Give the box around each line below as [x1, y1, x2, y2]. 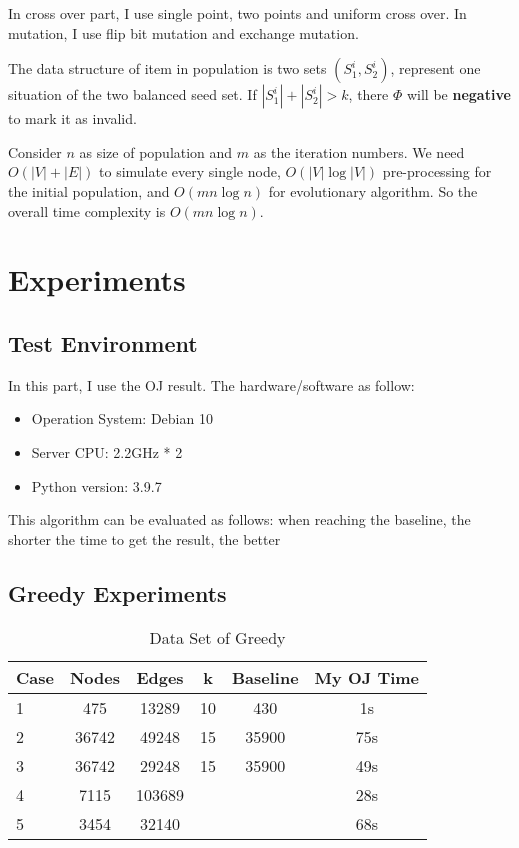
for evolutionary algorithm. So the [268, 180, 478, 201]
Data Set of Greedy [149, 625, 286, 649]
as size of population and [79, 141, 233, 162]
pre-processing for [382, 161, 492, 182]
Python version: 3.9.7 [31, 475, 162, 496]
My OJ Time [314, 665, 420, 689]
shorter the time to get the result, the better [8, 528, 281, 549]
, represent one [390, 58, 481, 79]
